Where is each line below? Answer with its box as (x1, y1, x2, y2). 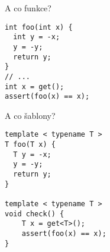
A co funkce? (5, 2, 51, 14)
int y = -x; (13, 33, 60, 42)
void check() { (5, 209, 64, 218)
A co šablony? (5, 109, 56, 121)
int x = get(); (5, 82, 64, 91)
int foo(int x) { (5, 23, 73, 31)
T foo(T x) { (5, 140, 56, 149)
